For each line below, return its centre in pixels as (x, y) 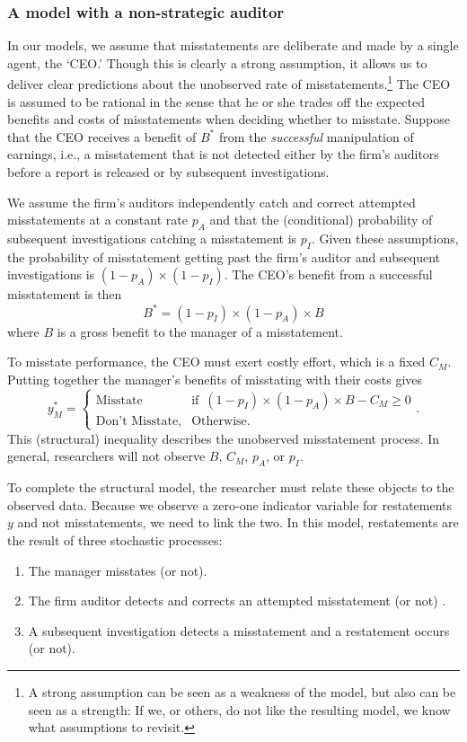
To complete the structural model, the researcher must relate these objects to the (231, 487)
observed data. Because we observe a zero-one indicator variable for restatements (230, 504)
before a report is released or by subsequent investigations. (168, 172)
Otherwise (219, 421)
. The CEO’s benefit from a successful (328, 274)
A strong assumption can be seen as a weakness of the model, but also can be (242, 691)
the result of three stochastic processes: (115, 540)
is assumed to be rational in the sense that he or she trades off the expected (216, 101)
